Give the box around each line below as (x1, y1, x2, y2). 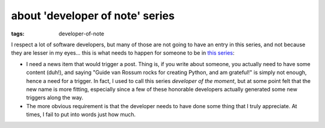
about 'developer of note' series (11, 9, 175, 22)
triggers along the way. (26, 94, 84, 102)
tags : (11, 30, 25, 37)
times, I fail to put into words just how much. (26, 111, 136, 118)
